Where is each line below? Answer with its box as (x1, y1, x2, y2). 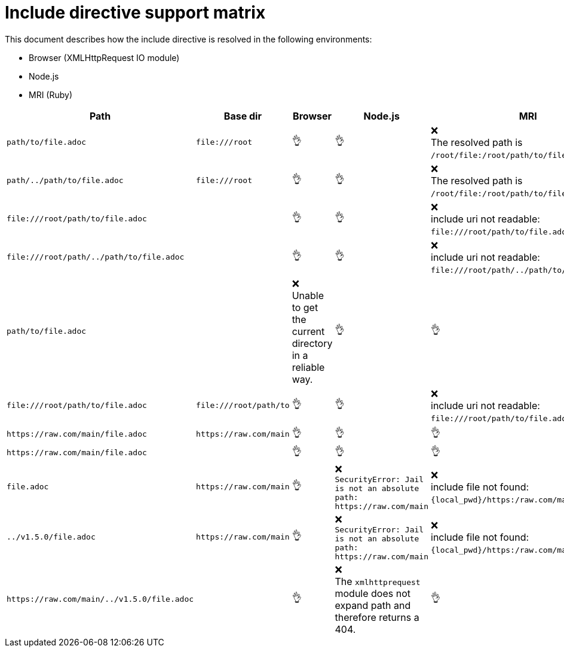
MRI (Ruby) (29, 89, 73, 100)
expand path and (335, 599, 411, 611)
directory (292, 337, 333, 349)
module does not (335, 587, 410, 599)
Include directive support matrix (5, 2, 266, 23)
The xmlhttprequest (335, 575, 421, 587)
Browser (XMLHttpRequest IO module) (29, 52, 180, 63)
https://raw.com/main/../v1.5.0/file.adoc (7, 595, 194, 604)
